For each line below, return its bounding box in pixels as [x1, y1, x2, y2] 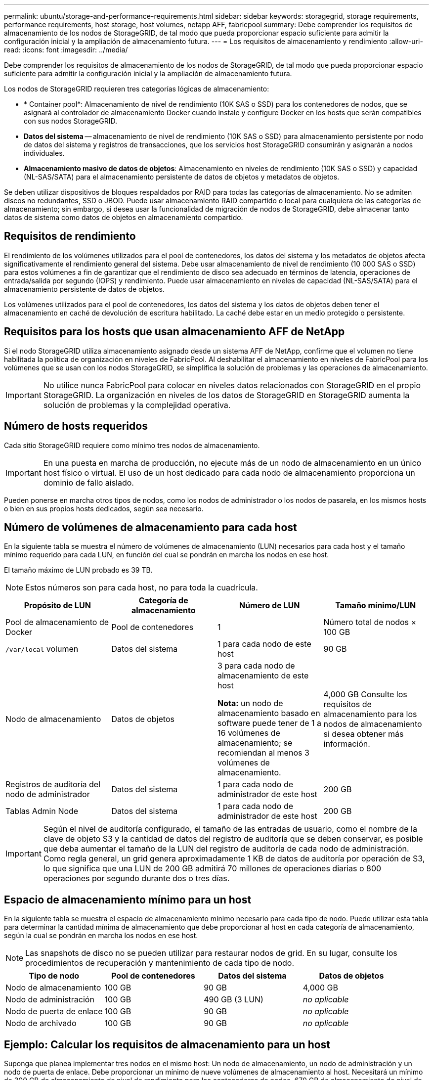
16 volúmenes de [217, 728, 280, 738]
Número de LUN [239, 600, 300, 611]
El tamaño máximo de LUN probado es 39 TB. [4, 566, 153, 575]
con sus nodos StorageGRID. [24, 117, 117, 125]
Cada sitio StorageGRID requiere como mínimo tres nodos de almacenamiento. [4, 441, 260, 450]
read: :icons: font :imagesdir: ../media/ [4, 45, 128, 54]
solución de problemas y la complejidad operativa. [43, 400, 231, 410]
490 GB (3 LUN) [204, 994, 263, 1005]
